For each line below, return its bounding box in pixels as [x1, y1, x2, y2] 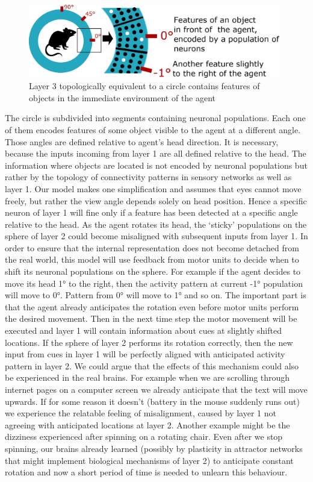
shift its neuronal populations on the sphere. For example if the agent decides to [5, 265, 301, 278]
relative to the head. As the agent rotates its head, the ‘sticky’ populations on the [5, 218, 307, 230]
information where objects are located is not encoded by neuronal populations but [5, 158, 308, 171]
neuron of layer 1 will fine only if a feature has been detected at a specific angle [5, 206, 298, 219]
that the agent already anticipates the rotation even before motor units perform [5, 300, 299, 313]
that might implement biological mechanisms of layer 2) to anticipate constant [5, 454, 294, 466]
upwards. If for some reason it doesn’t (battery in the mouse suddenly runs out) [5, 395, 300, 407]
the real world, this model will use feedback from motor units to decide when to [5, 253, 299, 266]
